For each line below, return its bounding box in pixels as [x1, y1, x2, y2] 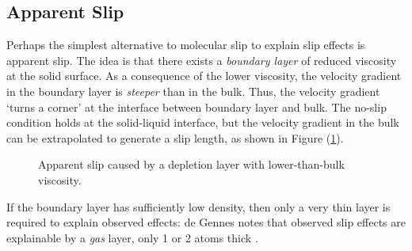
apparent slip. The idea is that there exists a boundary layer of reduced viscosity [6, 51, 397, 68]
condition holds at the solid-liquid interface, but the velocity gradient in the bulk [6, 114, 399, 131]
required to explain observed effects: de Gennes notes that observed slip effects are [6, 214, 406, 230]
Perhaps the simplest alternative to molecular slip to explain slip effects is [6, 36, 365, 53]
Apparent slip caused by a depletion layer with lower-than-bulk [38, 156, 345, 173]
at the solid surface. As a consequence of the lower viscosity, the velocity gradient [6, 67, 402, 84]
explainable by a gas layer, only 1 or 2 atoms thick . [6, 229, 258, 245]
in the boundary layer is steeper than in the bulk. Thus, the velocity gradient [6, 82, 380, 99]
